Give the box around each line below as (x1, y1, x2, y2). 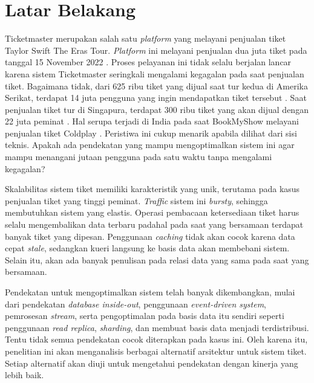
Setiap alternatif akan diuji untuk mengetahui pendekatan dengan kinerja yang (5, 356, 298, 369)
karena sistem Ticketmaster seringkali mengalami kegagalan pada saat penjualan (5, 67, 304, 80)
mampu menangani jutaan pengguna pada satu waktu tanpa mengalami (5, 150, 272, 163)
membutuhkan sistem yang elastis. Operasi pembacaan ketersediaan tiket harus (5, 206, 299, 219)
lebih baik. (5, 369, 44, 381)
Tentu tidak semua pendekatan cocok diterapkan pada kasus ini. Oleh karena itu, (5, 333, 308, 346)
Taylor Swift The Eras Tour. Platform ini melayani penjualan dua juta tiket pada (5, 43, 307, 56)
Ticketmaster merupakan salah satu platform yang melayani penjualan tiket (5, 32, 286, 45)
